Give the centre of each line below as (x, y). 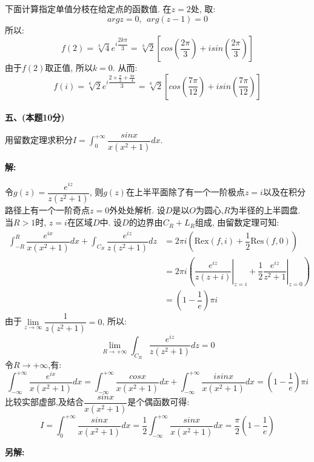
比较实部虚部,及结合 (44, 402)
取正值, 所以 (69, 68)
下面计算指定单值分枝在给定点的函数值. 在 (88, 8)
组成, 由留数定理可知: (237, 222)
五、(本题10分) (35, 117)
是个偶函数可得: (159, 402)
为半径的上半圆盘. (265, 210)
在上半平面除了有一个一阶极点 (185, 192)
